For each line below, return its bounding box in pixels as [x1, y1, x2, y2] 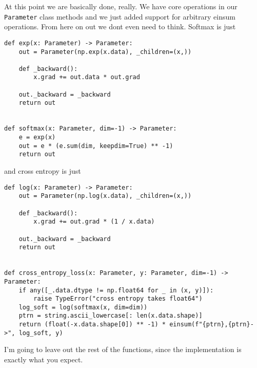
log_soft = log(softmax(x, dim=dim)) [18, 303, 148, 311]
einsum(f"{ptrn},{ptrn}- [169, 321, 254, 328]
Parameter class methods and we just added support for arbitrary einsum [4, 11, 235, 22]
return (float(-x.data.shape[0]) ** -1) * [18, 321, 166, 328]
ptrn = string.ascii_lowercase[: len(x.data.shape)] [18, 312, 203, 320]
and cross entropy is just [4, 165, 81, 176]
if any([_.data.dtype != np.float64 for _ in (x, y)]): [18, 286, 214, 294]
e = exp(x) [18, 134, 56, 141]
